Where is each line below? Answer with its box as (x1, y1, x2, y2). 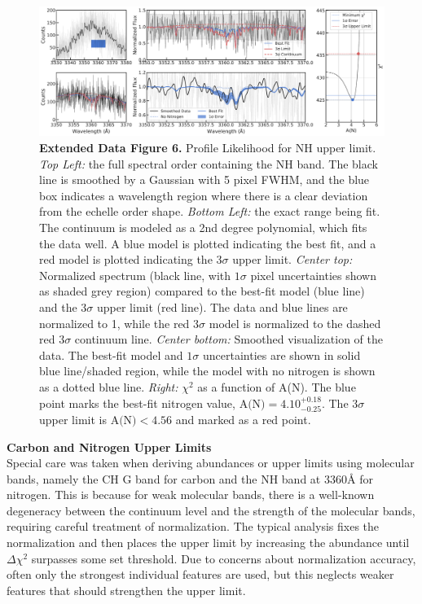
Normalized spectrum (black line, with (39, 266, 231, 283)
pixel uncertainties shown (250, 266, 376, 283)
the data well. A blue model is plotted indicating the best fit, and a (39, 234, 376, 252)
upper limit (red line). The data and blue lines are (97, 298, 348, 315)
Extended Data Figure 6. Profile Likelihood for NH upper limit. (39, 139, 376, 155)
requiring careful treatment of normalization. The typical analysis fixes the (7, 518, 380, 535)
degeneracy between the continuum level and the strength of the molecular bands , (7, 501, 415, 519)
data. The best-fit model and (39, 346, 183, 363)
